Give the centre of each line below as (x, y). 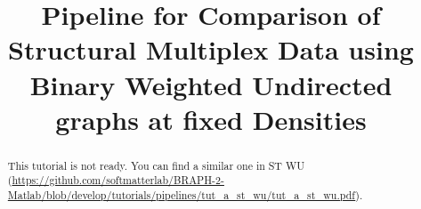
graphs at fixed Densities (211, 119)
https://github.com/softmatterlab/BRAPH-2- (118, 180)
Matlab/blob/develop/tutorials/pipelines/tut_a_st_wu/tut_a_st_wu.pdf (182, 195)
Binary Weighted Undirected (211, 84)
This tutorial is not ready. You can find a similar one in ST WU (156, 165)
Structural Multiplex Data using (211, 49)
